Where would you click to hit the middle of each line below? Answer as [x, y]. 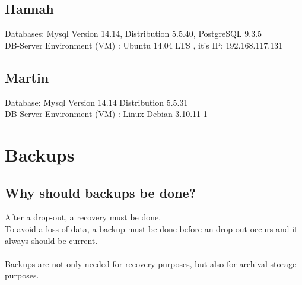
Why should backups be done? [101, 192]
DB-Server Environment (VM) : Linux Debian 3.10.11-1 [106, 114]
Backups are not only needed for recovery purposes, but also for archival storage [151, 263]
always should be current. [51, 240]
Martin [27, 77]
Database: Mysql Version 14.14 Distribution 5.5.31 [96, 102]
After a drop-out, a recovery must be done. [83, 217]
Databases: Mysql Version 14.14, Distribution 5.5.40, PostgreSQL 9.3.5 [133, 34]
